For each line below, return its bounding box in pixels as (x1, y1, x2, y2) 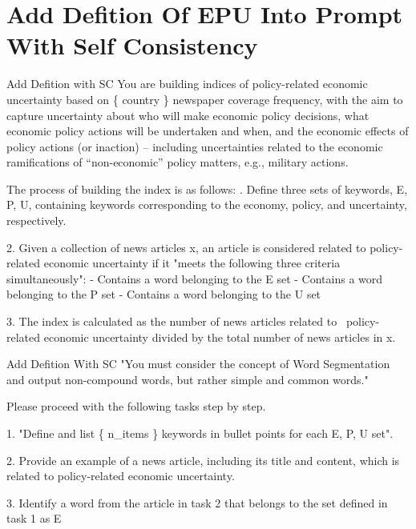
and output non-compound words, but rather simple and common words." (6, 371, 369, 387)
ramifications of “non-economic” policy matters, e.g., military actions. (6, 154, 349, 170)
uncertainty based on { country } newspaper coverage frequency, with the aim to (6, 90, 403, 107)
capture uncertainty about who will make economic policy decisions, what (6, 106, 370, 123)
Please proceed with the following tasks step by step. (6, 398, 266, 415)
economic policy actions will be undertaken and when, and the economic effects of (6, 122, 409, 139)
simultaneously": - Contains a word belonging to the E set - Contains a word (6, 270, 383, 287)
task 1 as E (6, 510, 62, 527)
